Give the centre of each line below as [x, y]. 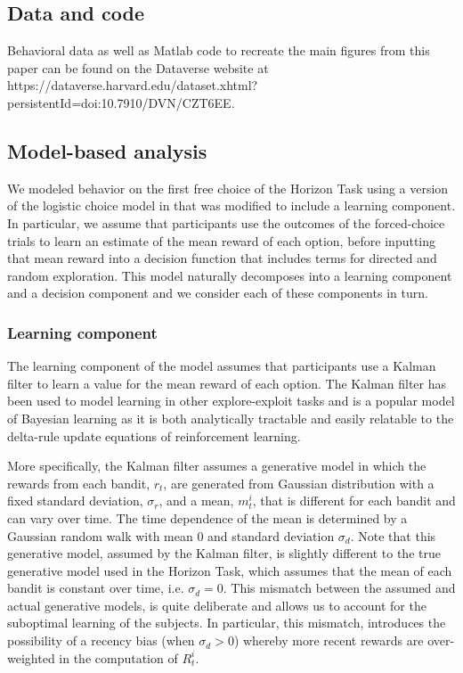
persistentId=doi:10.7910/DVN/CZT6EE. [121, 102]
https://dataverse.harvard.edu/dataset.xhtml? [133, 85]
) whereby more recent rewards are [329, 640]
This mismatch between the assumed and [343, 588]
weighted [31, 657]
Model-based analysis [107, 150]
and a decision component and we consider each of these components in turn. [218, 293]
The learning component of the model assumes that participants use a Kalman [222, 366]
